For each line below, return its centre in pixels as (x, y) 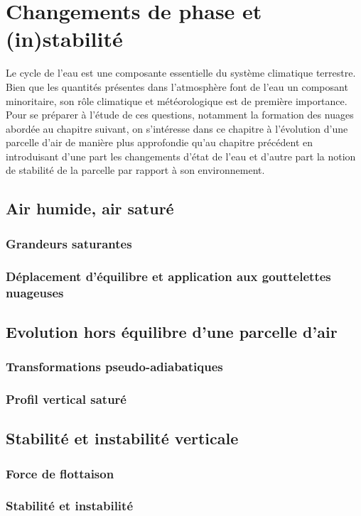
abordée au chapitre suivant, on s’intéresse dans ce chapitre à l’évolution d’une (177, 128)
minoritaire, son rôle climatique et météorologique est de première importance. (177, 100)
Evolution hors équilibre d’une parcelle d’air (172, 331)
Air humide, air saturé (90, 208)
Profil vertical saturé (66, 399)
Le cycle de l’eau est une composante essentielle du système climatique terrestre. (181, 73)
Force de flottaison (60, 473)
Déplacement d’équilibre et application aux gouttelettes (168, 276)
